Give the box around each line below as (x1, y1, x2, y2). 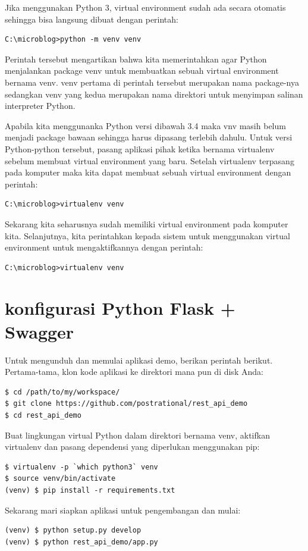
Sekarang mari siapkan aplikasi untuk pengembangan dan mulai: (5, 503, 241, 516)
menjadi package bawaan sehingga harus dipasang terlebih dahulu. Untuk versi (5, 131, 293, 143)
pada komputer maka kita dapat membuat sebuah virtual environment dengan (5, 166, 291, 179)
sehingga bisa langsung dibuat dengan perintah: (5, 12, 178, 25)
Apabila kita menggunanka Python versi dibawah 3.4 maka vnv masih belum (5, 119, 286, 132)
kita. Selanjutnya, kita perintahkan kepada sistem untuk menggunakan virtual (5, 229, 290, 242)
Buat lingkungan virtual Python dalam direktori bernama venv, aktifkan (5, 428, 270, 441)
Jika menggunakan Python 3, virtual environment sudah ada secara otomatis (5, 1, 286, 13)
